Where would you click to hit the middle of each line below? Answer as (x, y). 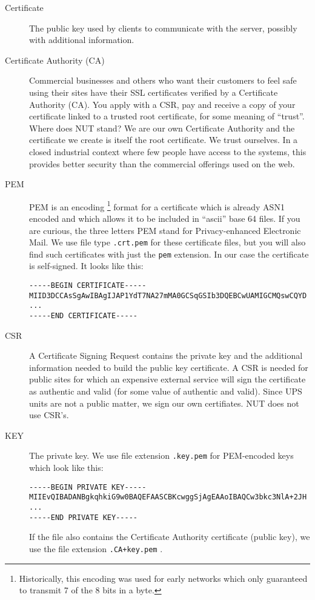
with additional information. (82, 40)
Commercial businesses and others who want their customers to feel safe (163, 80)
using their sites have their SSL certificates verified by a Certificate (154, 92)
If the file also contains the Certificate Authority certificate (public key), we (170, 537)
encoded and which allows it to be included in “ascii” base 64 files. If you (165, 218)
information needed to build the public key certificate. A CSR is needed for (169, 367)
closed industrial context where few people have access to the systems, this (168, 151)
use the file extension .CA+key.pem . (96, 548)
